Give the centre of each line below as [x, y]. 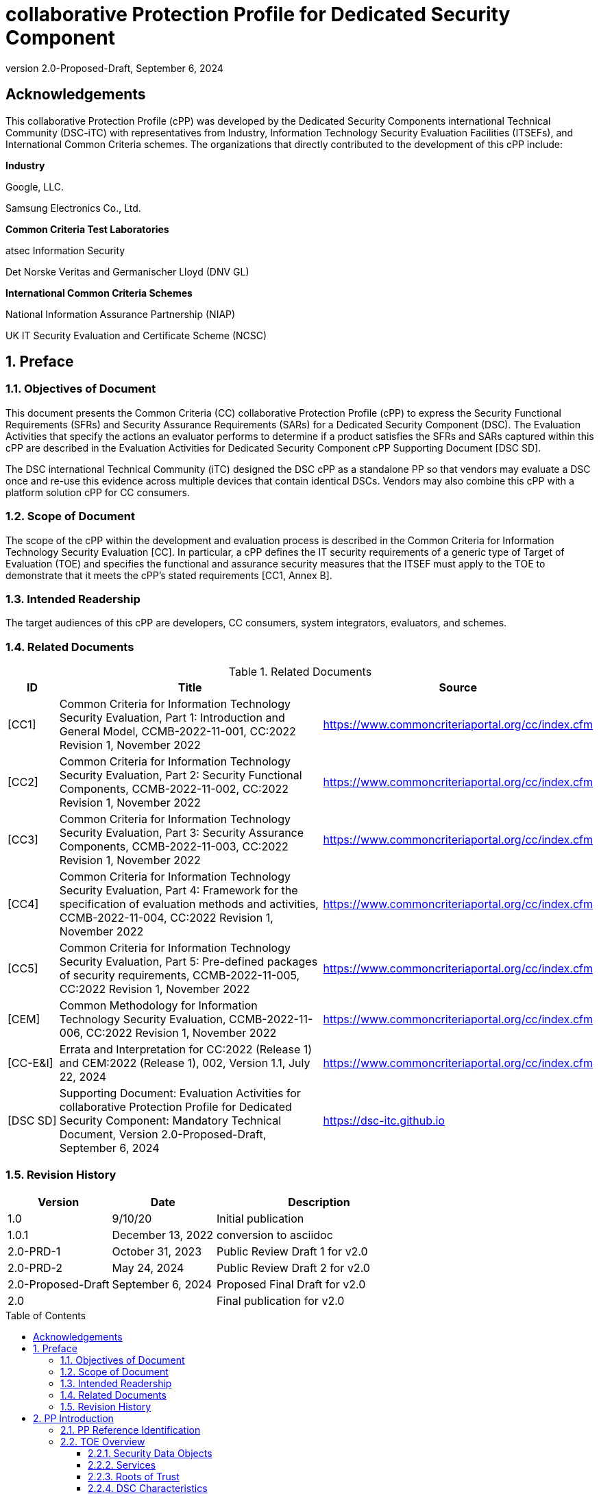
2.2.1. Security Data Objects [150, 1453]
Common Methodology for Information [158, 1006]
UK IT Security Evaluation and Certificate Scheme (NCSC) [136, 335]
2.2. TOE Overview [103, 1441]
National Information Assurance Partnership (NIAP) [121, 314]
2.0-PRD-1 [34, 1251]
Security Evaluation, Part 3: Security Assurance [182, 833]
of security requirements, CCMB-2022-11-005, [180, 976]
